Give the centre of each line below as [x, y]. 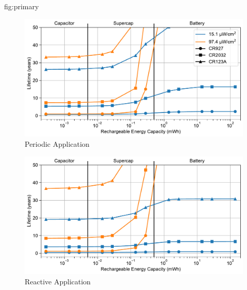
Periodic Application [57, 143]
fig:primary [22, 6]
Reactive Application [58, 281]
